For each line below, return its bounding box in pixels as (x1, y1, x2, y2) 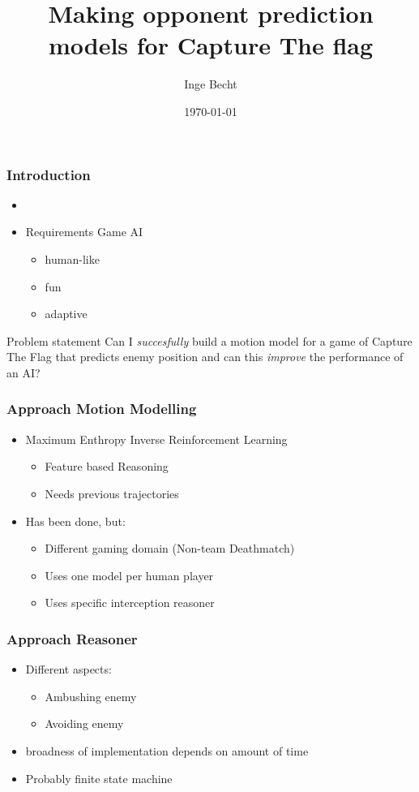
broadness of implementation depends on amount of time (25, 742, 309, 759)
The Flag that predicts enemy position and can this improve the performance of (6, 348, 404, 365)
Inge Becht (184, 75, 237, 93)
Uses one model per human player (45, 566, 214, 583)
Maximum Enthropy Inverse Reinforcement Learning (25, 430, 288, 447)
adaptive (45, 305, 88, 322)
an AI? (6, 364, 41, 381)
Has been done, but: (25, 512, 126, 529)
